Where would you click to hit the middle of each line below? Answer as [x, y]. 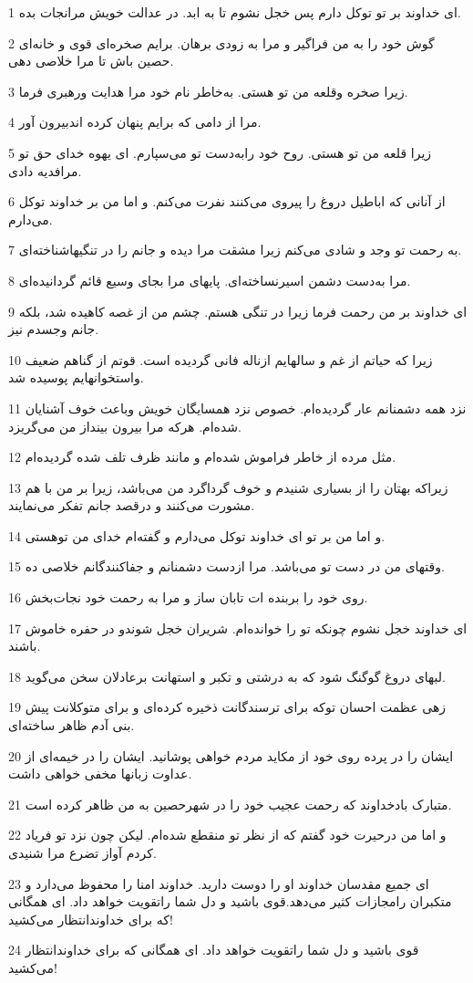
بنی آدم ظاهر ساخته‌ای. [72, 725]
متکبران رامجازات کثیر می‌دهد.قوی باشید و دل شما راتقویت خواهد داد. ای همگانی [230, 901]
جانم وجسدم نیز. [54, 329]
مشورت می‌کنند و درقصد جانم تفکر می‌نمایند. [132, 505]
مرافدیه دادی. [45, 170]
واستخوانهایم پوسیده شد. [76, 377]
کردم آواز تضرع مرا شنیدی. [82, 852]
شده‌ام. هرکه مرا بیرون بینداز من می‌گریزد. [125, 426]
